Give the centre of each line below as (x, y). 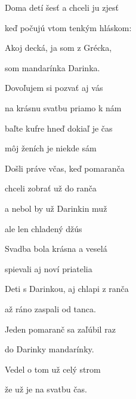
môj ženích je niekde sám (51, 148)
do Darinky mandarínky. (50, 349)
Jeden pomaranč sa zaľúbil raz (60, 329)
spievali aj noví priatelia (49, 268)
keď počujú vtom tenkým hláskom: (68, 27)
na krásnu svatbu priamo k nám (63, 107)
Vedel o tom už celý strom (53, 369)
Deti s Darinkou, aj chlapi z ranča (67, 289)
